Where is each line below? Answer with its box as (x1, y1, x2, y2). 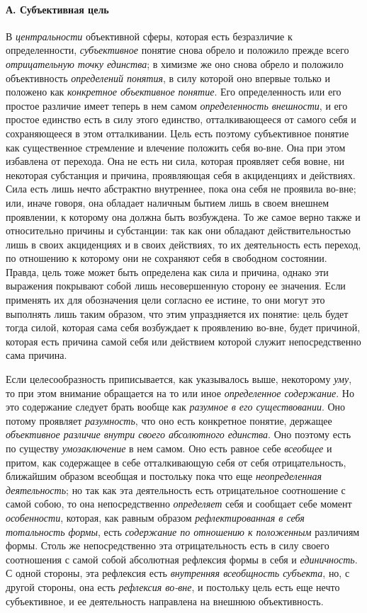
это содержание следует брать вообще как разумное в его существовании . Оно (6, 399, 346, 414)
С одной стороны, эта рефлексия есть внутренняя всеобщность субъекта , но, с (6, 566, 350, 580)
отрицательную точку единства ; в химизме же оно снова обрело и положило (6, 56, 344, 71)
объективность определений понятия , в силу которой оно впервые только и (6, 70, 330, 85)
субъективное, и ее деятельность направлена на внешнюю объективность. (6, 593, 324, 608)
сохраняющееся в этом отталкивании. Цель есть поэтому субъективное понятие (6, 125, 349, 140)
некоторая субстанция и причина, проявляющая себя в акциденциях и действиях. (6, 167, 356, 182)
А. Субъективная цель (6, 1, 109, 16)
